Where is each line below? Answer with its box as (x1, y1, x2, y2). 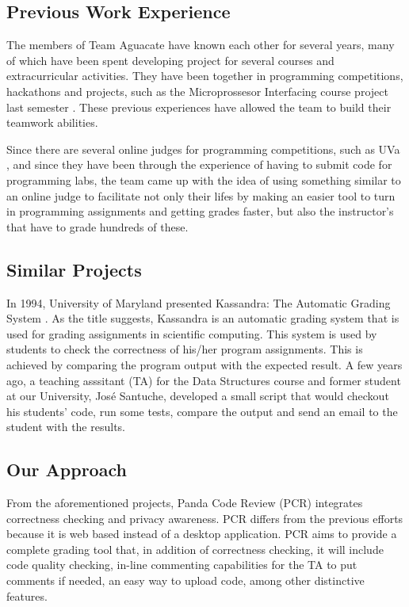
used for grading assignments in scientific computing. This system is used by (6, 325, 377, 342)
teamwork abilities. (6, 114, 98, 131)
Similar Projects (6, 257, 142, 281)
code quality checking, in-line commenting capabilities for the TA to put (6, 556, 357, 573)
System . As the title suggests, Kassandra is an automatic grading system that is (6, 310, 399, 326)
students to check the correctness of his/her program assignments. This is (6, 341, 363, 357)
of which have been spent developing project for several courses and (6, 52, 334, 68)
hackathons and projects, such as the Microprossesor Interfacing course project (6, 82, 388, 99)
